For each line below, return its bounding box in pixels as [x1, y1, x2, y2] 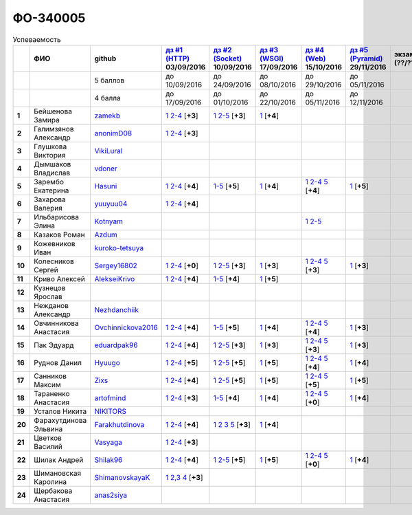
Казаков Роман [34, 230, 85, 239]
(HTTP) [165, 54, 190, 63]
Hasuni [94, 181, 117, 190]
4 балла [94, 93, 121, 102]
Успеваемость [12, 34, 61, 44]
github [94, 54, 117, 63]
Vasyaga [94, 437, 123, 447]
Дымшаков [34, 159, 71, 168]
